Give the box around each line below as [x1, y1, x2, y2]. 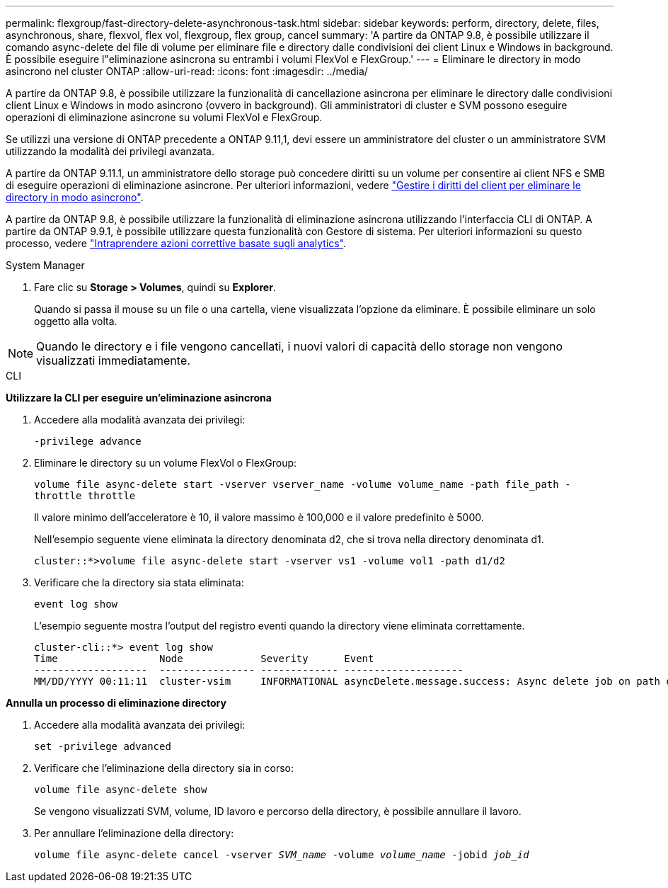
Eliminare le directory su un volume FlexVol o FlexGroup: [34, 457, 297, 469]
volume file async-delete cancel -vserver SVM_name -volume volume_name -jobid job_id [34, 849, 529, 860]
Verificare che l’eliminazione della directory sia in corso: [34, 762, 294, 774]
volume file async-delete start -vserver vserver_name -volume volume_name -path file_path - [34, 479, 571, 490]
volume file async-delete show [34, 784, 207, 795]
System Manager [6, 259, 85, 271]
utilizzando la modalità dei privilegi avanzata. [6, 145, 214, 157]
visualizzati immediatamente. [36, 353, 190, 368]
